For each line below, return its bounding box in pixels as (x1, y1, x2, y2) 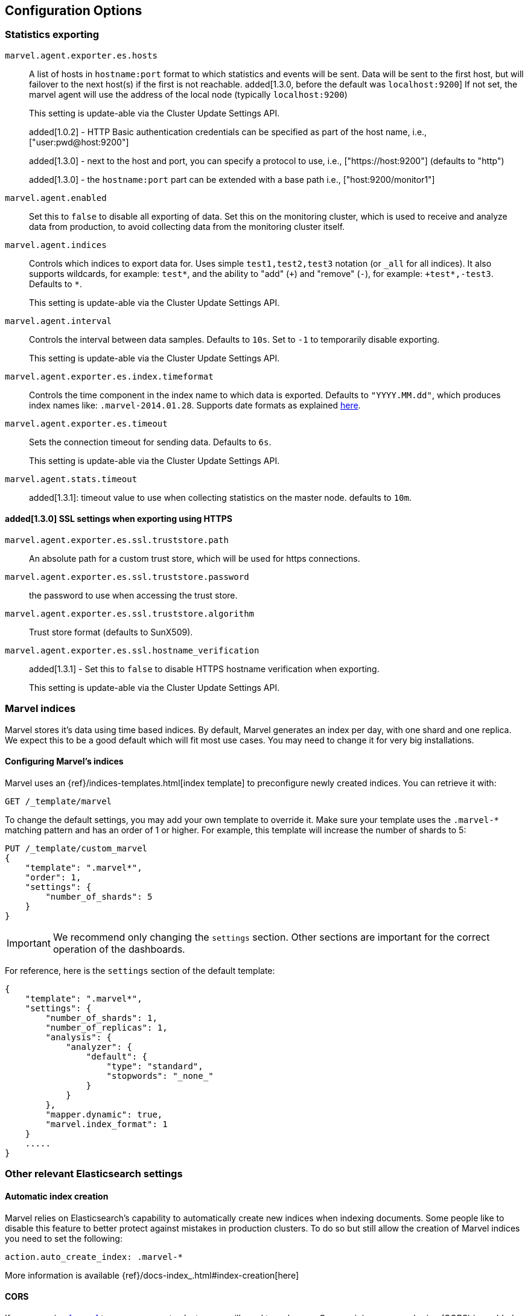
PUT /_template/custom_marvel (5, 843, 148, 853)
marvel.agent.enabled (5, 192, 107, 203)
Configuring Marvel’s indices (5, 756, 124, 767)
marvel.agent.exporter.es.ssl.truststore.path (5, 535, 229, 545)
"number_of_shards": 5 (45, 891, 153, 901)
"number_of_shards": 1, (45, 1012, 157, 1023)
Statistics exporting (5, 28, 100, 41)
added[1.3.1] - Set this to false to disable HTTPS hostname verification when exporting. (29, 664, 380, 675)
